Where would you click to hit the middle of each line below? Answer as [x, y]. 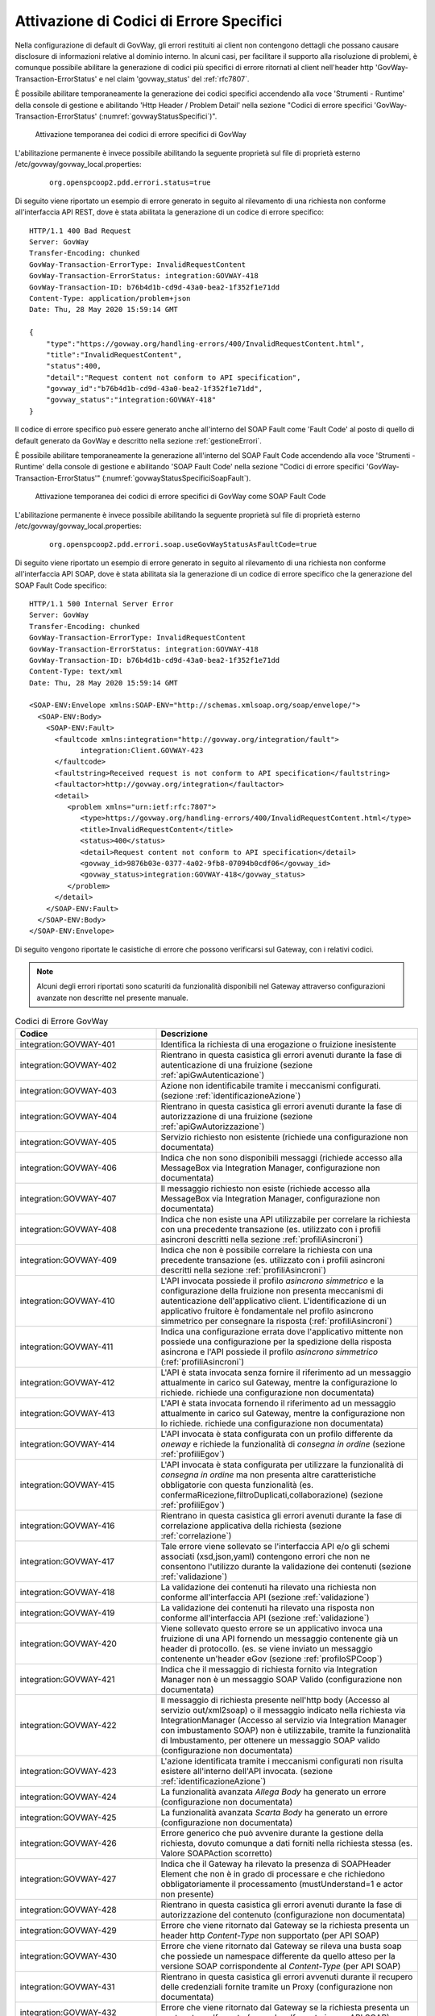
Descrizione [184, 1034]
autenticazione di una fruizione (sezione [237, 1064]
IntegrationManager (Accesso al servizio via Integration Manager [284, 1720]
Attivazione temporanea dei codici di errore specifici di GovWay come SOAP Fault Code [180, 497]
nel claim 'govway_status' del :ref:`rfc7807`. [177, 79]
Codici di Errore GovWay [62, 1022]
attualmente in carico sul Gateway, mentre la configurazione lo [279, 1382]
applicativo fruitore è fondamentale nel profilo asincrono [267, 1310]
